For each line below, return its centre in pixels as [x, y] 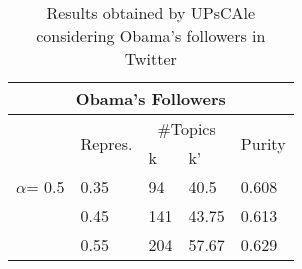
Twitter [150, 58]
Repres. [106, 143]
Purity [263, 143]
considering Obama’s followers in [151, 35]
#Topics [186, 128]
